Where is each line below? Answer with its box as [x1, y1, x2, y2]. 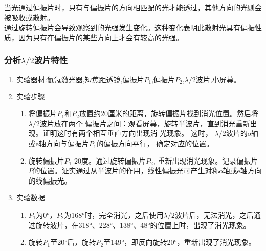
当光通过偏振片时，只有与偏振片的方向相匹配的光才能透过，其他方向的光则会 [4, 2, 262, 12]
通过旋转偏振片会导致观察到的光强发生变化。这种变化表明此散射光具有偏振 [4, 22, 255, 33]
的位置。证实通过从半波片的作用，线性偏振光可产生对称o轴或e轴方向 [33, 165, 262, 176]
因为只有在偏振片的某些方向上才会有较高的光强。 [18, 32, 183, 42]
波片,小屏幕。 [195, 76, 241, 84]
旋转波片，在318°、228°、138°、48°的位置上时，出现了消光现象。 [35, 219, 251, 230]
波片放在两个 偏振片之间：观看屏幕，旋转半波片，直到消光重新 [39, 118, 250, 128]
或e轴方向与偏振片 [28, 138, 89, 149]
